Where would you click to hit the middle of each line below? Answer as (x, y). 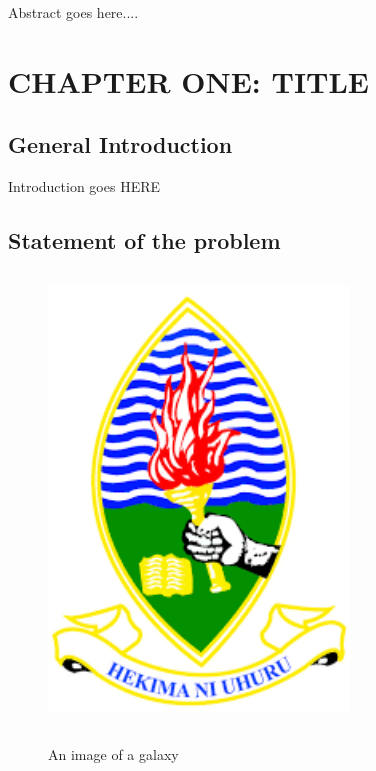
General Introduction (120, 144)
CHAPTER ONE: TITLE (189, 80)
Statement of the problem (144, 240)
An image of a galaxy (113, 754)
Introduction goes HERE (84, 186)
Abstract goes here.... (73, 12)
